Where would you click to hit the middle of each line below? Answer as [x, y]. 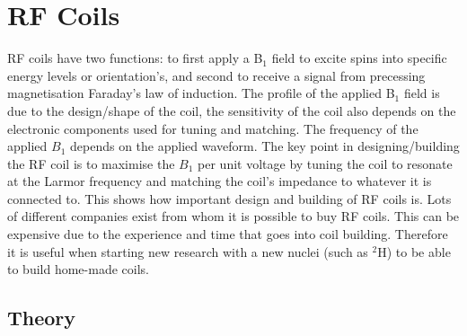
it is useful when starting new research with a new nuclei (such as [188, 251]
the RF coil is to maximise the [91, 163]
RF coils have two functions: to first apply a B [135, 58]
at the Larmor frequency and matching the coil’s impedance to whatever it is [220, 181]
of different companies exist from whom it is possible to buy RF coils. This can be [233, 216]
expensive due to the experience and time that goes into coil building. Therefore [228, 234]
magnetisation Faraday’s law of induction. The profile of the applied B [201, 93]
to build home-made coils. [78, 269]
